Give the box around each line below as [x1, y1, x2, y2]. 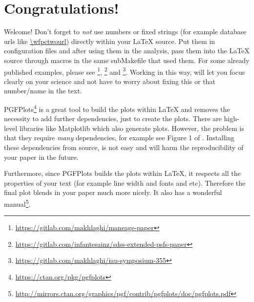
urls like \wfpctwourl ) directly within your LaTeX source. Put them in [4, 36, 215, 46]
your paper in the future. [4, 151, 79, 162]
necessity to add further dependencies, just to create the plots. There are [4, 113, 222, 124]
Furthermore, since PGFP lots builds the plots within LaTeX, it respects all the [4, 168, 241, 178]
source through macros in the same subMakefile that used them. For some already [4, 55, 250, 65]
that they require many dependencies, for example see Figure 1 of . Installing [4, 132, 234, 143]
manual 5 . [4, 197, 31, 209]
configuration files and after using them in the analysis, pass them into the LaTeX [4, 45, 250, 56]
